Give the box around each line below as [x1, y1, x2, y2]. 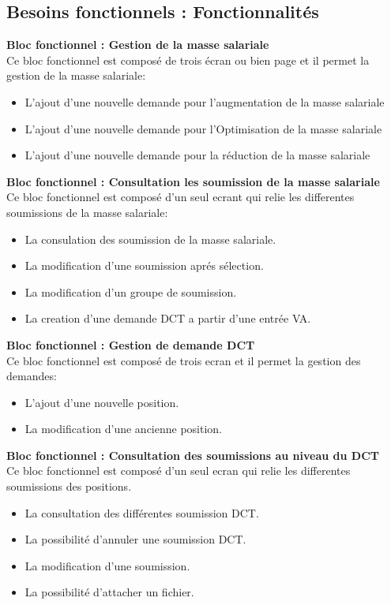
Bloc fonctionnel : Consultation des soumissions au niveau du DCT [6, 446, 379, 463]
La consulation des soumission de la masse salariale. [24, 230, 276, 247]
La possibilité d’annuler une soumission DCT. [24, 531, 246, 547]
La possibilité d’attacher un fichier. [24, 584, 194, 600]
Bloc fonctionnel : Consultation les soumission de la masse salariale [6, 173, 380, 189]
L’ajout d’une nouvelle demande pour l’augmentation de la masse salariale [24, 93, 385, 110]
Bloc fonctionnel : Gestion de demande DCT [6, 336, 255, 353]
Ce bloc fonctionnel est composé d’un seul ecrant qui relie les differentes [6, 189, 355, 205]
